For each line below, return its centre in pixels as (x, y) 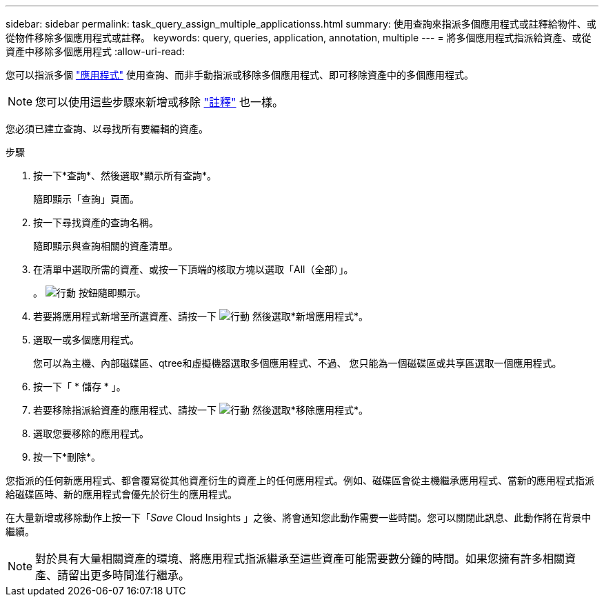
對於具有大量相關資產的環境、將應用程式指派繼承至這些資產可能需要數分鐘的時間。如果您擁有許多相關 (300, 559)
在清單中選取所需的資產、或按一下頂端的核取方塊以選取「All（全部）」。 (193, 269)
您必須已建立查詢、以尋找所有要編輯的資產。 (107, 129)
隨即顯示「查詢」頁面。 (86, 199)
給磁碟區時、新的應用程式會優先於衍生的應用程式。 (121, 494)
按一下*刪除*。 (67, 457)
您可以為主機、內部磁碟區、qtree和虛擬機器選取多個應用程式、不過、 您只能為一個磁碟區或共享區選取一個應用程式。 (298, 363)
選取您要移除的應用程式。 (91, 433)
